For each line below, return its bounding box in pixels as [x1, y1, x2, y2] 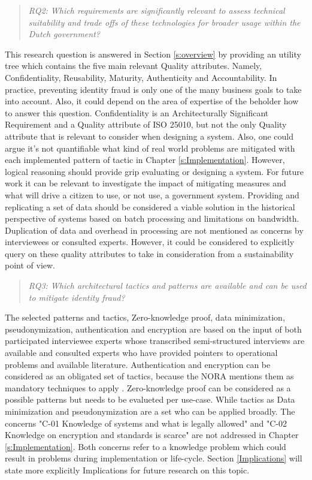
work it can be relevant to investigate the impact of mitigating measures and [5, 177, 286, 189]
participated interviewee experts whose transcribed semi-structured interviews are [5, 334, 305, 347]
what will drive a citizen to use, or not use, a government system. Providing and [5, 188, 299, 201]
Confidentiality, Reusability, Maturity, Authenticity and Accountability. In [5, 71, 277, 83]
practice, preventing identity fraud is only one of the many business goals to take [5, 83, 302, 95]
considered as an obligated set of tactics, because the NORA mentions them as [5, 370, 294, 382]
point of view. [5, 259, 56, 271]
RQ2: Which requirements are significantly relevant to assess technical [28, 4, 285, 16]
